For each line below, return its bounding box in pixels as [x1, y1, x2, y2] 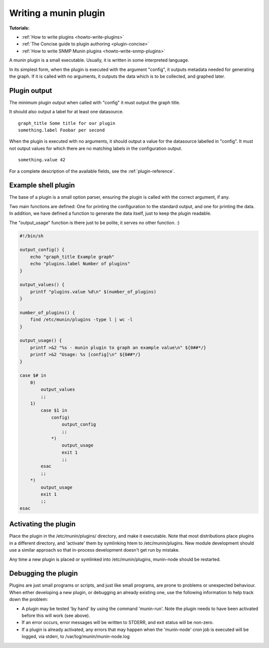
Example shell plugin [9, 181, 75, 190]
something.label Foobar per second [18, 127, 105, 133]
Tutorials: [9, 25, 30, 31]
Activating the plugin [9, 520, 76, 529]
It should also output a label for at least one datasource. [9, 109, 124, 115]
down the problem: [9, 597, 48, 603]
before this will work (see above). [21, 612, 90, 619]
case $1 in [40, 407, 67, 413]
